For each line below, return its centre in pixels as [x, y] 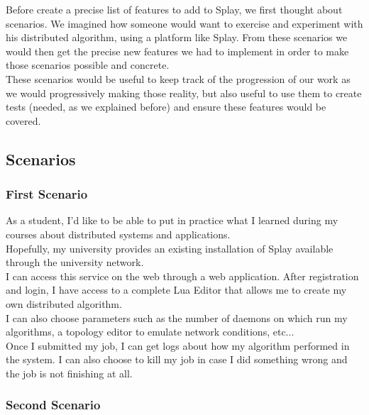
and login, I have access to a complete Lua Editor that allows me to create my [176, 290]
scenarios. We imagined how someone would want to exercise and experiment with [184, 23]
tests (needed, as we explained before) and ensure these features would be [166, 107]
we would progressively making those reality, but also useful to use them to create [184, 93]
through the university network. [75, 262]
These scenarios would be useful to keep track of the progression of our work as [178, 78]
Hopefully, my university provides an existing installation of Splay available [170, 248]
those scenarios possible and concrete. [88, 65]
